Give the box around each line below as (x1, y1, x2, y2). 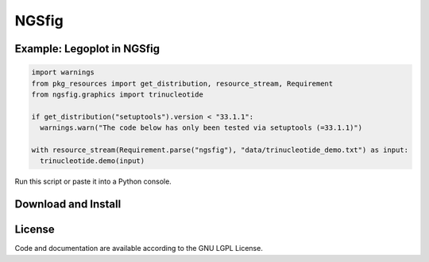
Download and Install (14, 198, 122, 211)
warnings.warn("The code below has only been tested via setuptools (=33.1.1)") (40, 123, 363, 132)
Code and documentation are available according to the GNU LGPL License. (14, 244, 264, 253)
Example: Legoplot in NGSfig (14, 42, 160, 55)
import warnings (31, 68, 95, 77)
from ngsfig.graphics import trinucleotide (31, 89, 204, 99)
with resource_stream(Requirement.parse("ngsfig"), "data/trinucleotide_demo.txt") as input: (31, 145, 409, 154)
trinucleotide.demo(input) (40, 157, 145, 165)
